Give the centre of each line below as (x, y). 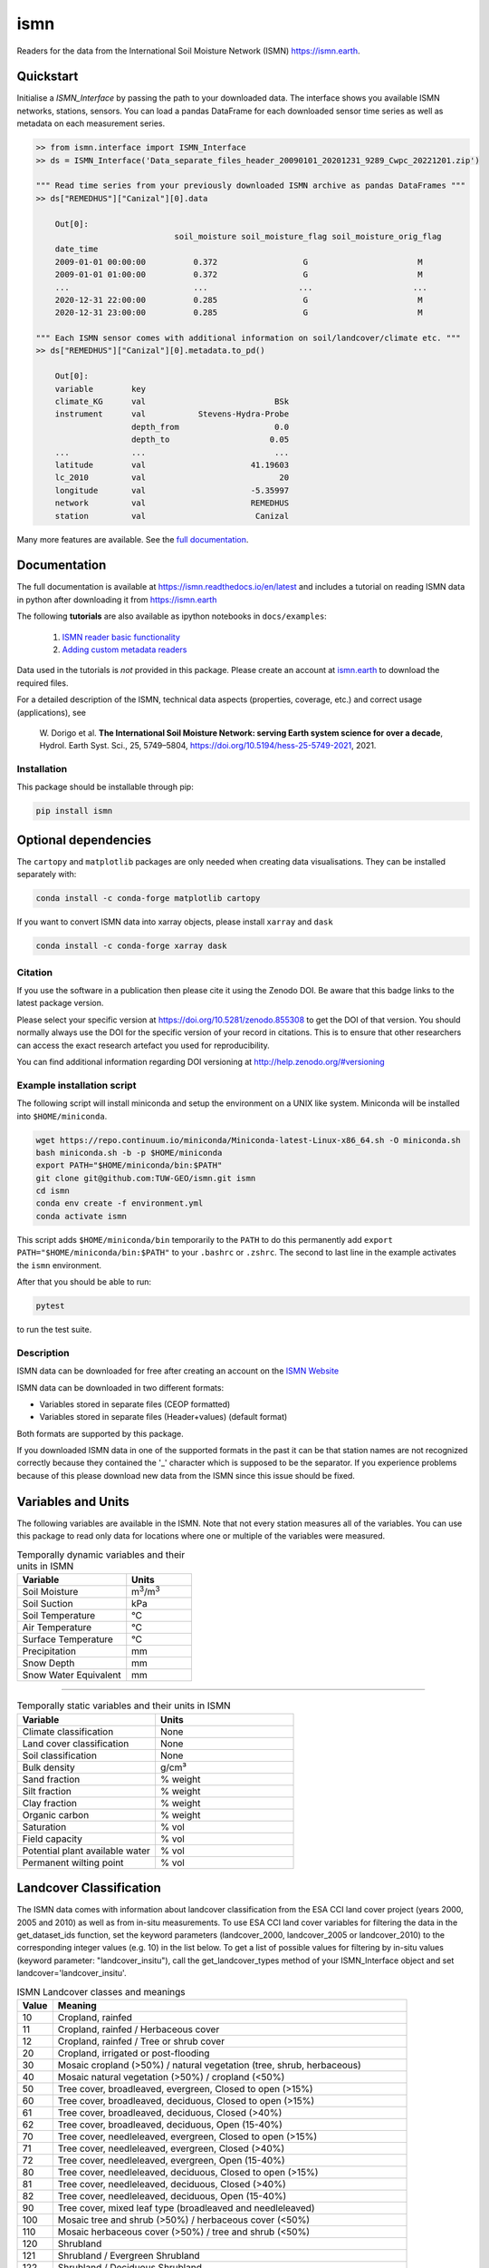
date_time (77, 249)
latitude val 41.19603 (172, 464)
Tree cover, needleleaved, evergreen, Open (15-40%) (171, 2160)
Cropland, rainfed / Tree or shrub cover (141, 2041)
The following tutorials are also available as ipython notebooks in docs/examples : (172, 616)
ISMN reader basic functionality (121, 637)
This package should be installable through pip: (105, 787)
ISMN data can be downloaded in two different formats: (120, 1387)
